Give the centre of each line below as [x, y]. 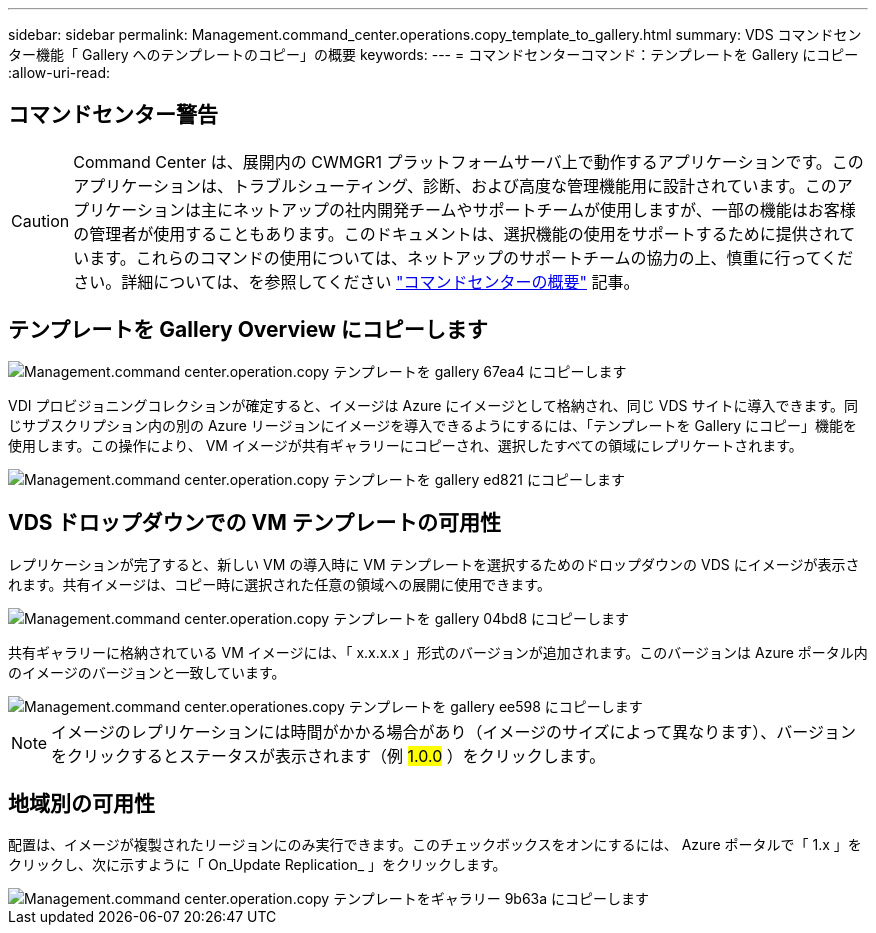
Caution [40, 220]
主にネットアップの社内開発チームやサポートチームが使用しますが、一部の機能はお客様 [528, 209]
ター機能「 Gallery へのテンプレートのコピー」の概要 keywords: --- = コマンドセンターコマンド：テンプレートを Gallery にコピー [433, 54]
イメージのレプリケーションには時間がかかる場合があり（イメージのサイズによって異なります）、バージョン [454, 731]
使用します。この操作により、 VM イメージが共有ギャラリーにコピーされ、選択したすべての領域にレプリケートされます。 [405, 445]
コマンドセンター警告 [113, 115]
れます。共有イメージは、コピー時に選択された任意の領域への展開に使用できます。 [279, 584]
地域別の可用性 [81, 803]
